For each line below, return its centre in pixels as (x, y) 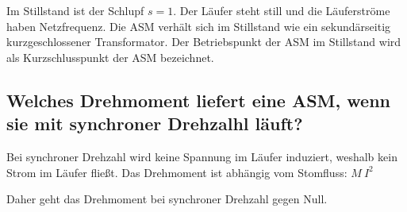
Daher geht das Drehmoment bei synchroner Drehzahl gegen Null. (167, 199)
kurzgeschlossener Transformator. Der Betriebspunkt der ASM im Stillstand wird (204, 42)
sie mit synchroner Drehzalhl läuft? (155, 123)
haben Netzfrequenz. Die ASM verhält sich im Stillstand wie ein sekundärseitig (199, 26)
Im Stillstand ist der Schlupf (75, 10)
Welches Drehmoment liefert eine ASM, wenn (198, 100)
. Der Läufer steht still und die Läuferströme (282, 10)
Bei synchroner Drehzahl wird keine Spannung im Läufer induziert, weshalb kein (202, 156)
